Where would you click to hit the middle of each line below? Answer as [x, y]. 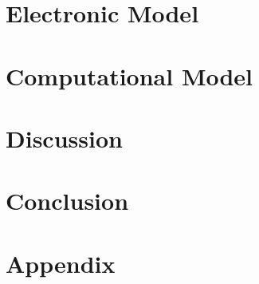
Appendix [61, 263]
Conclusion [67, 201]
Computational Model [129, 75]
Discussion [64, 138]
